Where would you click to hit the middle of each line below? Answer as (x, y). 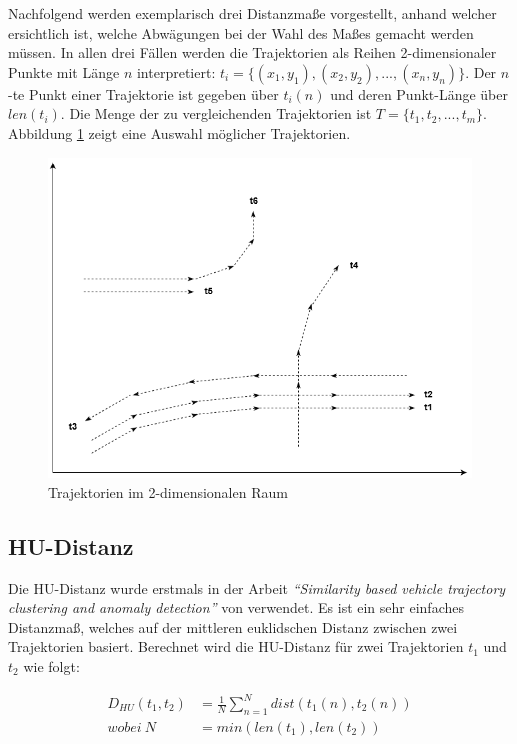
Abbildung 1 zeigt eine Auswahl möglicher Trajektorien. (179, 132)
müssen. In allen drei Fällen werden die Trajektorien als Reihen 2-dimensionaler (252, 52)
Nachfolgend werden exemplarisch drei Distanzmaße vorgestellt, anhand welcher (252, 13)
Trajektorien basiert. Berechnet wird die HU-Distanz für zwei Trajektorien (236, 646)
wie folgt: (51, 665)
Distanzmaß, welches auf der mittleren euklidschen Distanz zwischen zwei (233, 626)
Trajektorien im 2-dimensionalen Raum (168, 491)
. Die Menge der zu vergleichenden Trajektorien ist (216, 113)
